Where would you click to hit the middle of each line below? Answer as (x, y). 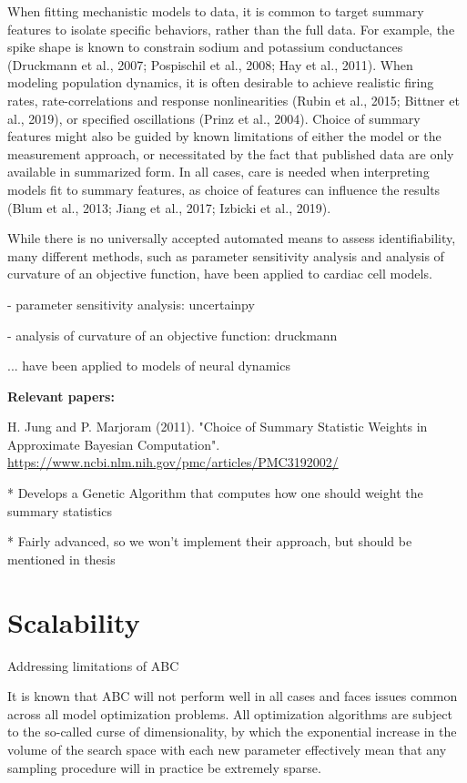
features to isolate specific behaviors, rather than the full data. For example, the (231, 29)
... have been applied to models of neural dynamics (149, 366)
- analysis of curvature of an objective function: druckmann (173, 335)
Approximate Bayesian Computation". (114, 444)
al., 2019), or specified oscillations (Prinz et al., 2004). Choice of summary (214, 118)
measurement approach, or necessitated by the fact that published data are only (231, 153)
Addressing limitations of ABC (93, 665)
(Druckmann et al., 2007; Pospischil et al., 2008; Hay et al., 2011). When (210, 64)
